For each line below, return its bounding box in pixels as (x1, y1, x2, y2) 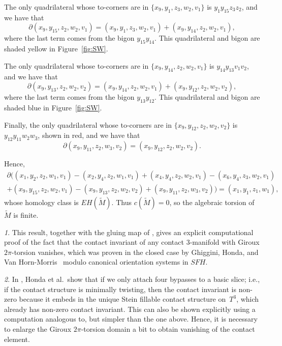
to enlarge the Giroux (4, 323, 72, 334)
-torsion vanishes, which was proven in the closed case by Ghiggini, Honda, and (11, 246, 259, 257)
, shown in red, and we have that (38, 130, 140, 140)
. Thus (111, 196, 132, 207)
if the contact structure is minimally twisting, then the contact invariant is (4, 283, 236, 294)
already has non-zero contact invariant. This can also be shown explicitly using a (4, 303, 256, 314)
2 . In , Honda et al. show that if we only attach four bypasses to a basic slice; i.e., (4, 274, 260, 284)
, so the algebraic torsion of (169, 196, 255, 207)
